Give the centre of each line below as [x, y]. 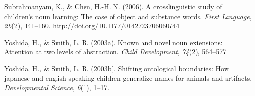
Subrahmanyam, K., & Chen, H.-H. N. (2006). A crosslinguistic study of [113, 6]
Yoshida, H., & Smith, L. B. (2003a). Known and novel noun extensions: [113, 42]
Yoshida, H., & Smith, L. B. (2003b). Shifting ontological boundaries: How [117, 68]
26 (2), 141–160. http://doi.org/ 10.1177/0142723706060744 [92, 26]
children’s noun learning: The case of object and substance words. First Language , [128, 16]
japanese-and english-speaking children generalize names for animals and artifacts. [128, 78]
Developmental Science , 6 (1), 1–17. [57, 87]
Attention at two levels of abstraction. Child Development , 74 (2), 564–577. [116, 52]
